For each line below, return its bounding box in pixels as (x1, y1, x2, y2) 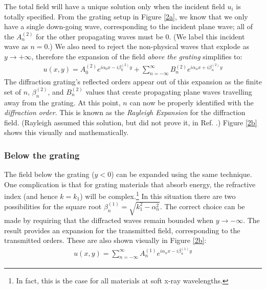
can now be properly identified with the (129, 97, 254, 107)
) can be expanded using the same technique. (111, 169, 252, 180)
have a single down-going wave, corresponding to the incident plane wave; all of (4, 21, 253, 32)
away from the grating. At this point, (4, 97, 121, 107)
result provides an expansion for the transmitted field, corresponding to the (4, 225, 240, 235)
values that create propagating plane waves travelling (85, 86, 252, 97)
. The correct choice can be (160, 201, 245, 211)
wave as (4, 41, 28, 52)
